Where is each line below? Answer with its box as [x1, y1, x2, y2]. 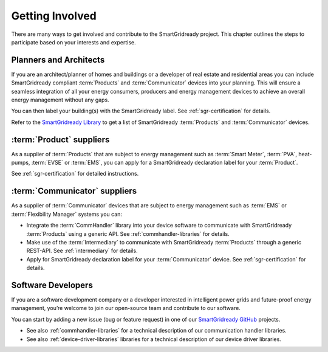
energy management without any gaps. [11, 96, 109, 103]
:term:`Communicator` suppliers [11, 186, 137, 196]
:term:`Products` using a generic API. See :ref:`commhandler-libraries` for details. [26, 230, 230, 237]
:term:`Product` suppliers [11, 134, 110, 145]
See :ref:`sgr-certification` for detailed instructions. [11, 170, 139, 178]
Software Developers [11, 280, 94, 290]
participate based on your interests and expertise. [11, 38, 136, 46]
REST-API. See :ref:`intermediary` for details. [26, 247, 138, 255]
